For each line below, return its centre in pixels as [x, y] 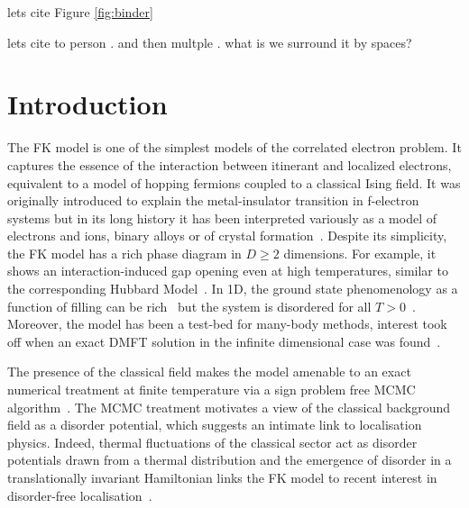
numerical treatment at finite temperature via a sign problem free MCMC [212, 390]
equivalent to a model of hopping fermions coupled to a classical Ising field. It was [234, 182]
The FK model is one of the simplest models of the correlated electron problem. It [234, 147]
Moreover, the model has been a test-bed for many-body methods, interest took [227, 324]
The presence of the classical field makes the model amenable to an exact [209, 372]
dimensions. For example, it [360, 253]
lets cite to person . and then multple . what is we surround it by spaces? [210, 42]
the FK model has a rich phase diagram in [124, 253]
